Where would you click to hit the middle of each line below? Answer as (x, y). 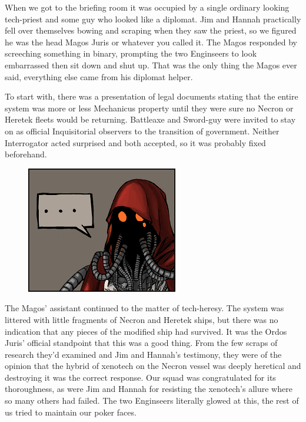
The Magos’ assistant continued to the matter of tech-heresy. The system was (144, 308)
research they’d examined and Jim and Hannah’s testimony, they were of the (143, 354)
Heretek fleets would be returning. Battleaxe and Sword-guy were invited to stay (150, 119)
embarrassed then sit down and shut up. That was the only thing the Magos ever (151, 65)
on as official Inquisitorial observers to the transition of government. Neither (142, 131)
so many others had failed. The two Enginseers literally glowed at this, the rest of (152, 400)
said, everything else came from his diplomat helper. (99, 76)
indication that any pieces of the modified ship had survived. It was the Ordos (146, 331)
